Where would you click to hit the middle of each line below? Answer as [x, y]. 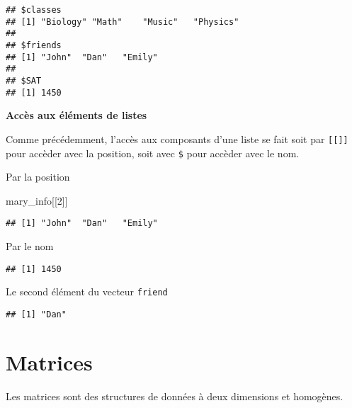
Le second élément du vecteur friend [87, 291]
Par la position [38, 177]
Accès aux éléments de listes [76, 115]
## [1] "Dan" [36, 314]
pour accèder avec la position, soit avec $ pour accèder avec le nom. [153, 153]
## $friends [34, 45]
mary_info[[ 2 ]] [37, 200]
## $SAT [24, 80]
